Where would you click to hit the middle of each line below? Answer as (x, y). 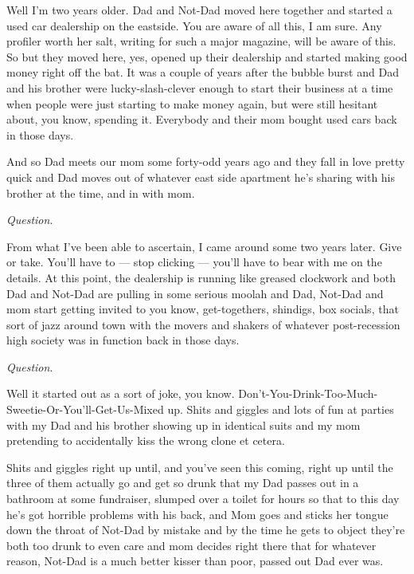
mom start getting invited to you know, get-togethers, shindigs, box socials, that (203, 309)
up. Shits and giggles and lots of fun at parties (281, 409)
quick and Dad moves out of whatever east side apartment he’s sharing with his (201, 177)
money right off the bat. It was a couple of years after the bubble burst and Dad (203, 72)
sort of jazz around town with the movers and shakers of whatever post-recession (203, 324)
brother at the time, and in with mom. (101, 193)
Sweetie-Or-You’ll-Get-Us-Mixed (85, 409)
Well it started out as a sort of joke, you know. (121, 393)
